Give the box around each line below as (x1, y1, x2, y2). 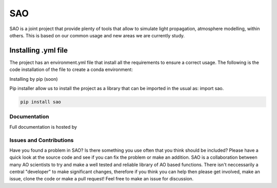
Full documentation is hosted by (9, 124, 77, 130)
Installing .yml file (9, 46, 68, 55)
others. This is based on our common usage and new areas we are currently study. (9, 32, 185, 38)
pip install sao (20, 99, 62, 105)
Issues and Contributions (9, 136, 74, 144)
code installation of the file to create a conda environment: (9, 66, 133, 73)
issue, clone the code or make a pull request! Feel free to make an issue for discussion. (9, 176, 194, 182)
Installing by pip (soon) (9, 76, 58, 82)
